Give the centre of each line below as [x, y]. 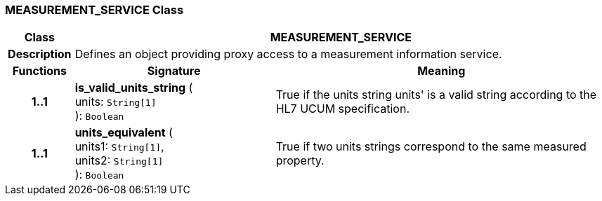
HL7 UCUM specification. [343, 109]
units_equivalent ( [124, 133]
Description [40, 54]
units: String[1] [116, 102]
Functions [39, 71]
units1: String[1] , [119, 147]
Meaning [441, 71]
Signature [174, 71]
